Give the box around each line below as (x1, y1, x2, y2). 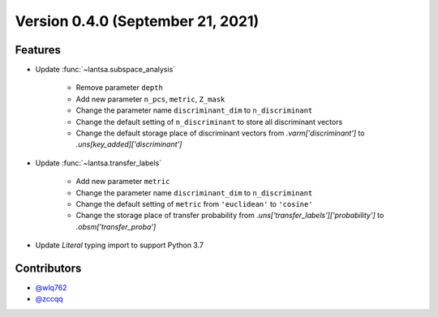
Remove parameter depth (75, 83, 164, 92)
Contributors (15, 261, 82, 275)
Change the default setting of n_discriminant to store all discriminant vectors (75, 117, 343, 126)
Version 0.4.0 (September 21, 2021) (15, 12, 260, 30)
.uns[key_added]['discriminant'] (75, 139, 182, 149)
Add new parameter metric (75, 177, 170, 186)
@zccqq (35, 294, 64, 304)
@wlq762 (35, 283, 67, 293)
